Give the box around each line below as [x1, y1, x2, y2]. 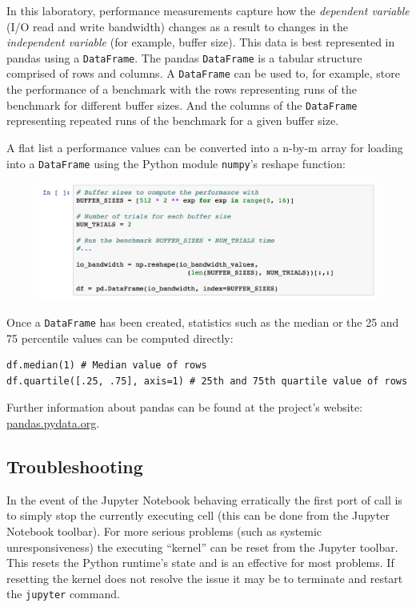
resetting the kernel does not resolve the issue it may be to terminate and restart [6, 569, 403, 586]
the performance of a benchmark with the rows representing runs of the [6, 81, 358, 98]
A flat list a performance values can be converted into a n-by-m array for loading [6, 139, 403, 155]
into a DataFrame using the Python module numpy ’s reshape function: [6, 155, 346, 171]
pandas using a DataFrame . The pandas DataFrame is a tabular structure [6, 49, 362, 66]
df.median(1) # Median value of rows [6, 360, 207, 372]
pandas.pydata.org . [6, 414, 100, 431]
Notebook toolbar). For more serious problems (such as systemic [6, 522, 322, 539]
